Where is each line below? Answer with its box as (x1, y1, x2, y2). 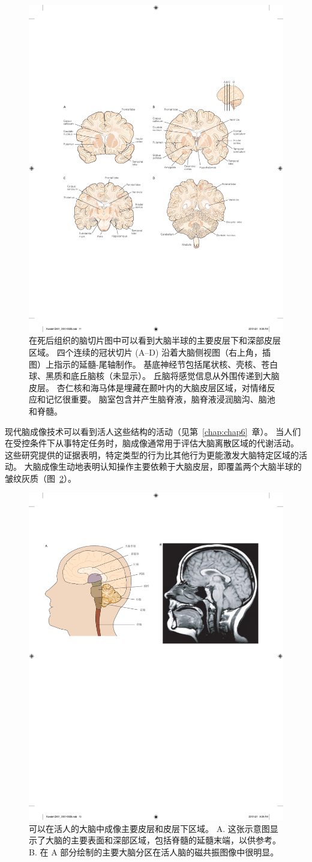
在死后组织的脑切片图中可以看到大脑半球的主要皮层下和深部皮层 (29, 334, 281, 347)
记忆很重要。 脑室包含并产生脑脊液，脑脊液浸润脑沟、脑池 (45, 393, 275, 405)
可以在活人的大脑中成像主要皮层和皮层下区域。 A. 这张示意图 (29, 822, 270, 834)
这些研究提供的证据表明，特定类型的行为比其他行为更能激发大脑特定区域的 (5, 448, 299, 461)
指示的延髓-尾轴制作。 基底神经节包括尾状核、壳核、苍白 (53, 357, 278, 370)
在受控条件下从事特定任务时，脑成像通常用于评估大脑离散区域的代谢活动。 (5, 437, 299, 449)
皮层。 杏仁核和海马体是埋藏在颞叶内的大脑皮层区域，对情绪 (29, 381, 267, 393)
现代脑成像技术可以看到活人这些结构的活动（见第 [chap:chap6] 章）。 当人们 (5, 425, 301, 437)
